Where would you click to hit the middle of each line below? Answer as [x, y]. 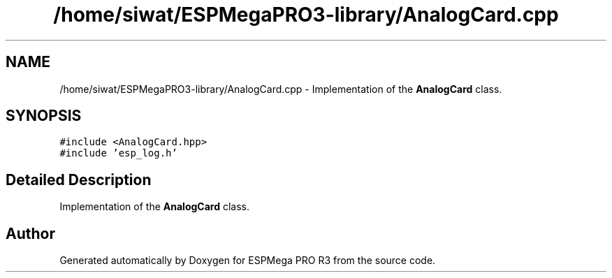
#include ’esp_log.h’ [118, 153]
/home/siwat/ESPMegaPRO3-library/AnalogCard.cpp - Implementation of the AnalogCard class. [281, 89]
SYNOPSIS [44, 116]
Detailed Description [79, 180]
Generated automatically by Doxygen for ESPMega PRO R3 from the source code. [248, 261]
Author [30, 233]
